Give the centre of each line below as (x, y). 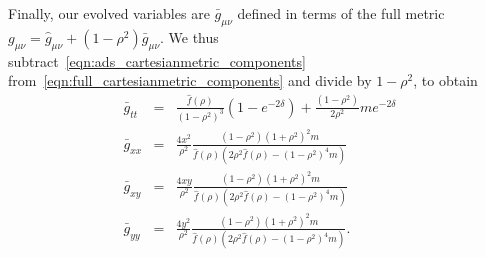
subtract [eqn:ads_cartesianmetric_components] (157, 60)
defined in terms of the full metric (341, 13)
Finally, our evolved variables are (109, 13)
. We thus (189, 36)
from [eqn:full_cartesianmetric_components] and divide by (190, 80)
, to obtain (445, 80)
